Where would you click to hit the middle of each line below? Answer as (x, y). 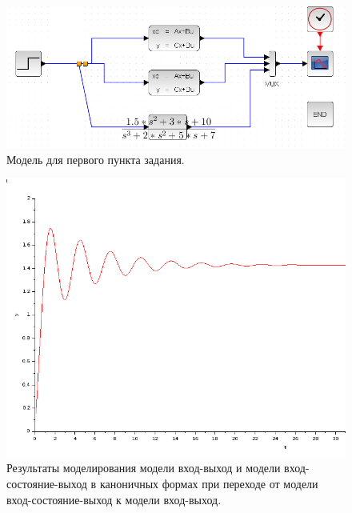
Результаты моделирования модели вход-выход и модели (144, 468)
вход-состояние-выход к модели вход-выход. (114, 499)
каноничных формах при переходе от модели (209, 483)
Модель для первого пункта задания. (96, 159)
